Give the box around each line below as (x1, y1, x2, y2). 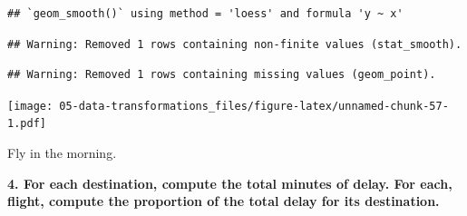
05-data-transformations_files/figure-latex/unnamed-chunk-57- (59, 99, 449, 113)
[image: (7, 99, 54, 113)
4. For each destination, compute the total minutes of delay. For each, (7, 173, 452, 192)
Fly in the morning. (7, 143, 117, 162)
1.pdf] (7, 117, 46, 131)
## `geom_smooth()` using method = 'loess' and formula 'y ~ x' (7, 7, 404, 20)
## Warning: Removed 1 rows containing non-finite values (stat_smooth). (7, 37, 462, 51)
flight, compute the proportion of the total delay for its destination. (7, 191, 440, 211)
